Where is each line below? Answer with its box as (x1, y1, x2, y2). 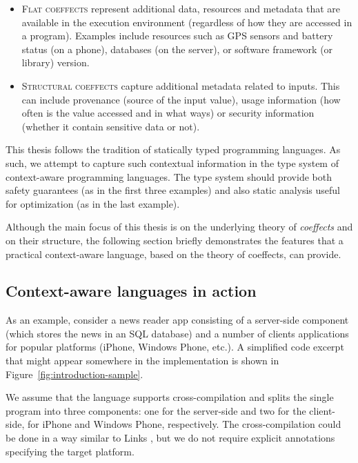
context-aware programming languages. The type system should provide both (6, 169, 332, 184)
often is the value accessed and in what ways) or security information (21, 106, 315, 120)
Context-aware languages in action (6, 280, 257, 302)
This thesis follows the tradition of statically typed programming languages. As (6, 142, 341, 157)
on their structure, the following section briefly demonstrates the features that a (6, 233, 344, 247)
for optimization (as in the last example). (6, 196, 180, 210)
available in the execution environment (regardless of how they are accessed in (21, 14, 352, 29)
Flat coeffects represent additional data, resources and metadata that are (21, 1, 341, 15)
